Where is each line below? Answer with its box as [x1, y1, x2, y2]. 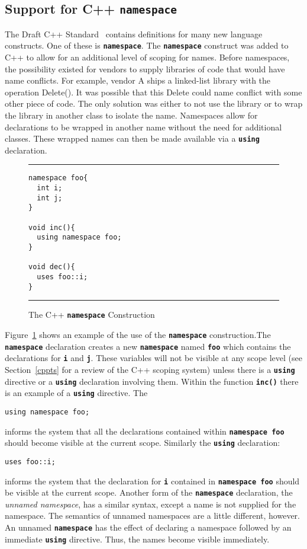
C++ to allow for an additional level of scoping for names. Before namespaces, [5, 51, 290, 63]
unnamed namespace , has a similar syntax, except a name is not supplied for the [5, 497, 296, 510]
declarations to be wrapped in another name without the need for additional [5, 120, 282, 133]
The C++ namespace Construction [28, 308, 155, 321]
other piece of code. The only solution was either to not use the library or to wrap [5, 97, 303, 110]
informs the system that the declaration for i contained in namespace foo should [5, 474, 300, 487]
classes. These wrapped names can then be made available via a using [5, 132, 260, 145]
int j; [37, 193, 63, 202]
